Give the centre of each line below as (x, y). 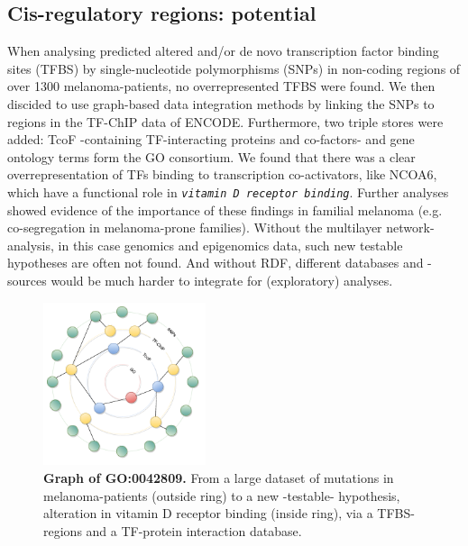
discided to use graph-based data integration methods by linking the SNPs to (221, 103)
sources (27, 280)
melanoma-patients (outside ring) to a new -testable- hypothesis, (222, 495)
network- (410, 227)
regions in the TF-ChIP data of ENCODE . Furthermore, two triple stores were (225, 121)
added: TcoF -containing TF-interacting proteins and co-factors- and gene (211, 139)
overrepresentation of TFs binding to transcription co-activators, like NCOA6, (222, 174)
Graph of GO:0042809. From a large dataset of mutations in (219, 478)
